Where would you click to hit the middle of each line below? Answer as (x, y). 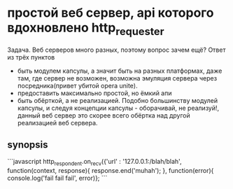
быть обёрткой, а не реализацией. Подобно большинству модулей (118, 100)
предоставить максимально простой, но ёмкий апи (94, 93)
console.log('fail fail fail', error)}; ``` (57, 178)
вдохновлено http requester (86, 29)
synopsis (28, 145)
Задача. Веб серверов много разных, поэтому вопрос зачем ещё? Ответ (116, 50)
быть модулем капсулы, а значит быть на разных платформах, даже (120, 71)
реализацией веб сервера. (57, 122)
